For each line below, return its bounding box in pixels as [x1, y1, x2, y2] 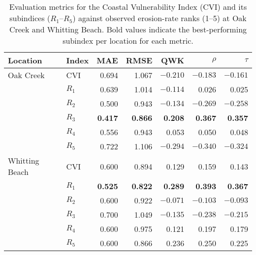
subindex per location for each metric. [63, 35, 193, 46]
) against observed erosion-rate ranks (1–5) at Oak [72, 12, 247, 24]
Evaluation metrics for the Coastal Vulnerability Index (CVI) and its [9, 1, 247, 12]
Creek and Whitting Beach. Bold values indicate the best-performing [9, 24, 247, 35]
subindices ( [9, 12, 51, 24]
